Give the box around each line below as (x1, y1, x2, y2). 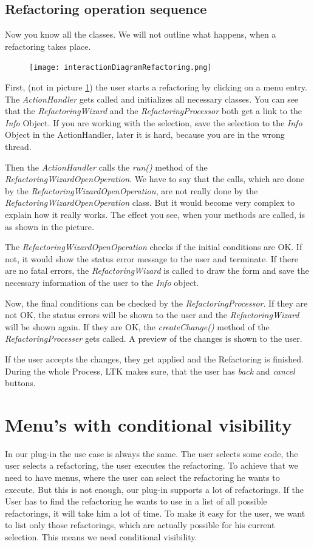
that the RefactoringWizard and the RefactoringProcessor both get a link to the (5, 104, 302, 117)
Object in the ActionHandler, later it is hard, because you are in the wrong (5, 128, 285, 141)
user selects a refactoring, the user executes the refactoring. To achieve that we (5, 459, 298, 472)
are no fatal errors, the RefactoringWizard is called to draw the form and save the (5, 264, 309, 277)
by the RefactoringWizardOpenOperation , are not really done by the (5, 184, 258, 197)
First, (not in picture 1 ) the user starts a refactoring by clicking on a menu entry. (5, 81, 307, 93)
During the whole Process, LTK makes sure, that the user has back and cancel (5, 364, 295, 377)
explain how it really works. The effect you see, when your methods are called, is (5, 208, 305, 220)
